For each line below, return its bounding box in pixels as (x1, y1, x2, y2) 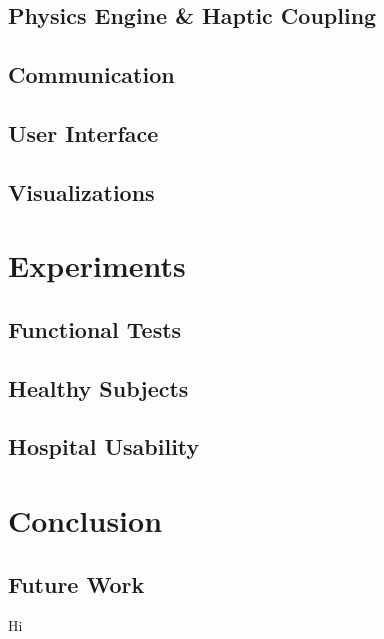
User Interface (8, 117, 159, 148)
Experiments (8, 245, 186, 286)
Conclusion (8, 500, 163, 541)
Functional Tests (8, 313, 182, 344)
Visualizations (8, 176, 155, 207)
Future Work (8, 568, 145, 599)
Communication (8, 59, 175, 90)
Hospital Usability (8, 431, 200, 462)
